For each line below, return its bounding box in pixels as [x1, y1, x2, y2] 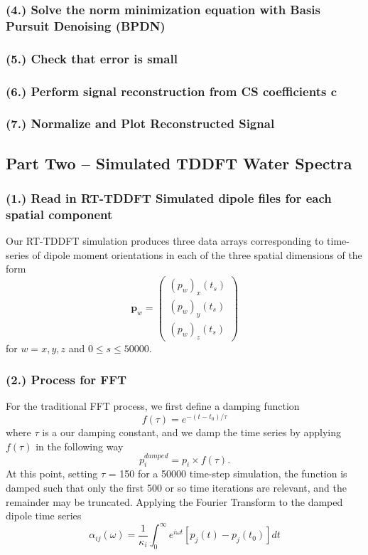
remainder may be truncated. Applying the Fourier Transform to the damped [6, 494, 343, 509]
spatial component [6, 205, 113, 223]
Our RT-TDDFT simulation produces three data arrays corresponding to [6, 233, 324, 248]
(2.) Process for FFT [6, 371, 127, 388]
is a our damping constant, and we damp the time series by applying [42, 425, 342, 440]
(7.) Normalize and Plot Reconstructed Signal [6, 115, 275, 132]
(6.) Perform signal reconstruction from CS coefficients [6, 82, 327, 100]
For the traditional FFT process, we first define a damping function [6, 398, 300, 413]
